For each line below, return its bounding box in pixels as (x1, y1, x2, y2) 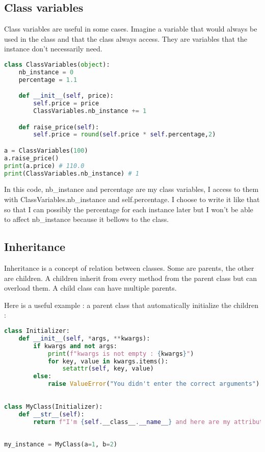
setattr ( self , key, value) (62, 365, 154, 373)
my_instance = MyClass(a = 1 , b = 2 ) (4, 441, 118, 448)
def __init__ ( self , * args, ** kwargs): (18, 334, 150, 342)
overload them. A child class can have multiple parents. (4, 282, 177, 293)
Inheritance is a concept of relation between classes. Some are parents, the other (4, 263, 254, 273)
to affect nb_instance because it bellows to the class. (4, 214, 169, 224)
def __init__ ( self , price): (18, 92, 114, 100)
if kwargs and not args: (33, 342, 117, 350)
